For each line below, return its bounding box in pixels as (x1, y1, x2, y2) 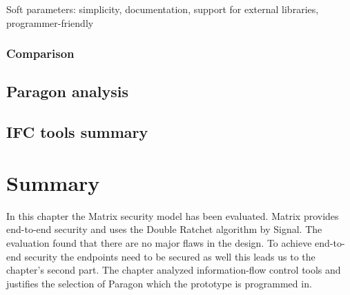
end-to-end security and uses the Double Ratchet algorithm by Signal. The (6, 222, 322, 236)
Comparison (6, 45, 75, 62)
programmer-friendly (6, 15, 94, 30)
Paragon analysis (6, 81, 128, 102)
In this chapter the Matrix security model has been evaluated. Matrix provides (6, 208, 339, 223)
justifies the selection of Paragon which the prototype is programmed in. (6, 276, 312, 290)
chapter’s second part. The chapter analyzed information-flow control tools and (6, 263, 341, 277)
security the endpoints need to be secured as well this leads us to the (24, 249, 315, 263)
